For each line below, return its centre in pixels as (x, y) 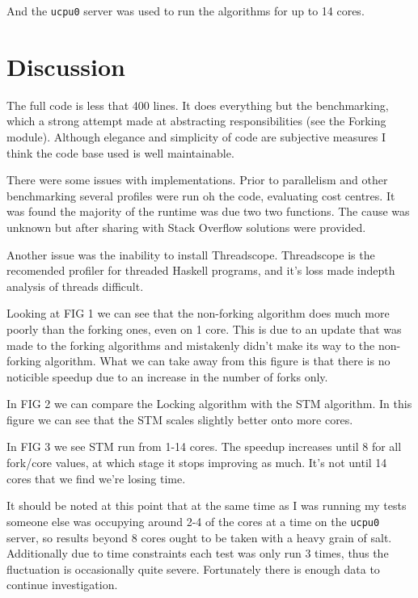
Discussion (66, 66)
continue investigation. (62, 585)
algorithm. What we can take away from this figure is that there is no (217, 361)
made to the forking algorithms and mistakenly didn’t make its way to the (191, 345)
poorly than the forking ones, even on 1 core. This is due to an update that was (204, 328)
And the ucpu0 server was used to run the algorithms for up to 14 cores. (186, 11)
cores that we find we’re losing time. (96, 478)
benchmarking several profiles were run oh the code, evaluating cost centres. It (201, 195)
